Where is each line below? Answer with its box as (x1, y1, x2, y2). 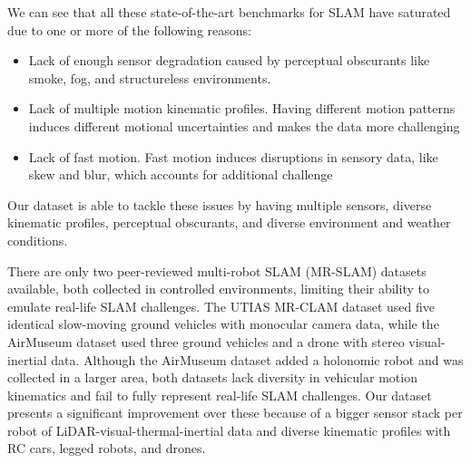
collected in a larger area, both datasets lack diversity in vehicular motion (7, 368, 417, 387)
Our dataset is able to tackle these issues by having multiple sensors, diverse (7, 195, 432, 214)
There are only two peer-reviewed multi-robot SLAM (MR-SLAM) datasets (7, 261, 427, 280)
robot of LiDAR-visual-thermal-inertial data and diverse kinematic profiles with (7, 420, 451, 439)
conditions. (7, 230, 68, 249)
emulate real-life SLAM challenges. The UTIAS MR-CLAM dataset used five (7, 296, 435, 315)
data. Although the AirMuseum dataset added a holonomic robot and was (51, 350, 464, 369)
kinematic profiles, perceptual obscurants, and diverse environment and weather (7, 213, 451, 232)
